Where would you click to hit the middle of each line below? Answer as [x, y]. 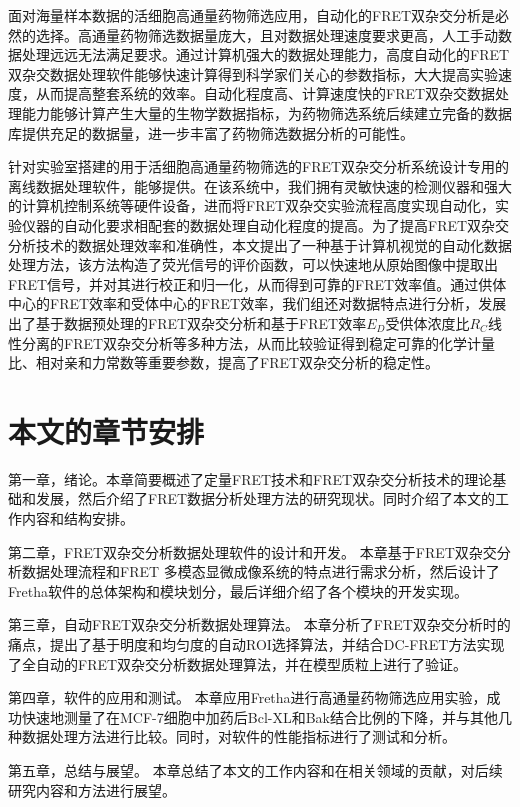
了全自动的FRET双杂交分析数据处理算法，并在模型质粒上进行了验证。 [238, 663]
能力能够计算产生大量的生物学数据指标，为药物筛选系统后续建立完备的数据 [266, 112]
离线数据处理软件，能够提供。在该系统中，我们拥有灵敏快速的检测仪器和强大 [260, 185]
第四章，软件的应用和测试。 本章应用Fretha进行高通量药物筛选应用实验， [247, 697]
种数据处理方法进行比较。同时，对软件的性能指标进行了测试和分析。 [232, 736]
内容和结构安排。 [77, 518]
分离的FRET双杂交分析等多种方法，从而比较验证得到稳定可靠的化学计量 [258, 342]
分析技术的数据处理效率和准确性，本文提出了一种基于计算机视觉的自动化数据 [260, 244]
